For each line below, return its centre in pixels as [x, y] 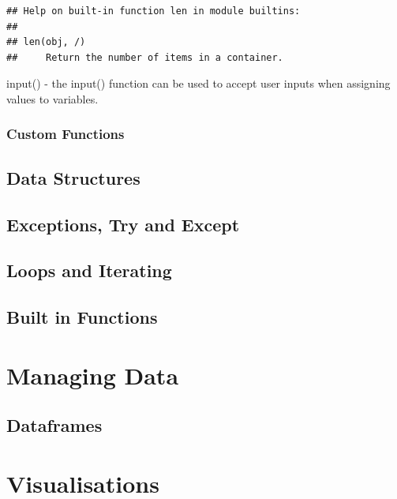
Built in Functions [82, 317]
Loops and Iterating [89, 270]
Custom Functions [66, 134]
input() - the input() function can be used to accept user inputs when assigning [198, 83]
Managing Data [93, 375]
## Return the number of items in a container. [145, 57]
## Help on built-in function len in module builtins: [154, 11]
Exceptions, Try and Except [123, 224]
